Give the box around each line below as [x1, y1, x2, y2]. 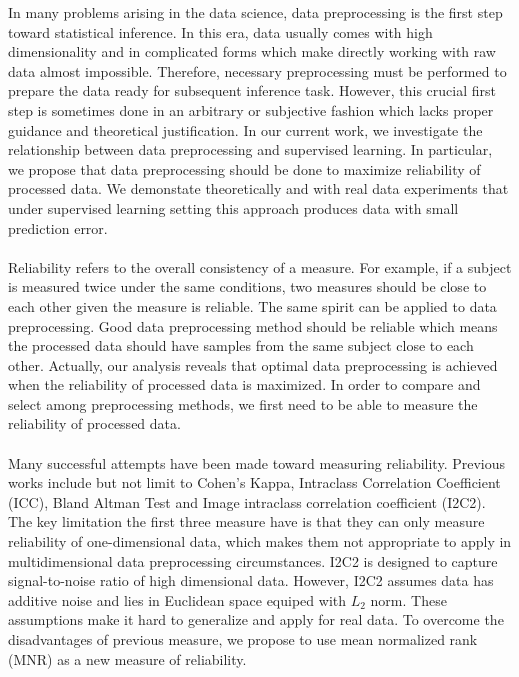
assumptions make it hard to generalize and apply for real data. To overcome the [8, 609, 504, 630]
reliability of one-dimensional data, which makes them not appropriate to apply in [8, 531, 512, 552]
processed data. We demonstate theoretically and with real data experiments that [8, 178, 509, 199]
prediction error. [8, 217, 108, 238]
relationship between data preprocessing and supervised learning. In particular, [8, 139, 493, 160]
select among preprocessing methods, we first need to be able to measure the [8, 393, 478, 414]
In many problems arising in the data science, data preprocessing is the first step [8, 2, 503, 22]
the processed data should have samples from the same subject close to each [8, 335, 474, 356]
